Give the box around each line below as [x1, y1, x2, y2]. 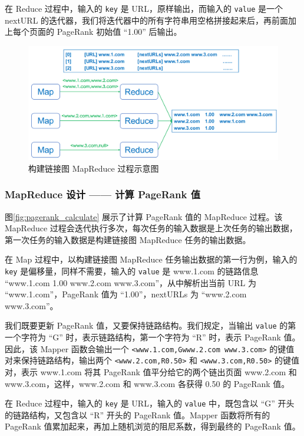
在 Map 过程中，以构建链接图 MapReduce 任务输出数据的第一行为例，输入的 [5, 253, 298, 265]
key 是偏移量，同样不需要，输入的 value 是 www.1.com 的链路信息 [5, 264, 259, 277]
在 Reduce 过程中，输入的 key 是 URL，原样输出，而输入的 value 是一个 [5, 2, 283, 14]
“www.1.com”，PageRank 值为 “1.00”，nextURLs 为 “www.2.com [5, 288, 247, 300]
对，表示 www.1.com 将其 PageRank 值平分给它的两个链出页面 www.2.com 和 [5, 365, 297, 378]
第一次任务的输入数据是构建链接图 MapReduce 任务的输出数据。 [5, 233, 251, 245]
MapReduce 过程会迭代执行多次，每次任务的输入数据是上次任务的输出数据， [5, 222, 298, 234]
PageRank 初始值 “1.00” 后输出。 [57, 25, 182, 38]
